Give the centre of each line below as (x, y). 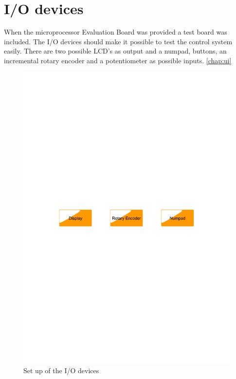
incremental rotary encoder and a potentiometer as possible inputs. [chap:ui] (118, 60)
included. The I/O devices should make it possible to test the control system (118, 41)
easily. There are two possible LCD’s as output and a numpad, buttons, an (115, 51)
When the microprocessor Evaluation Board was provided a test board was (116, 32)
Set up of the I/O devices (61, 370)
